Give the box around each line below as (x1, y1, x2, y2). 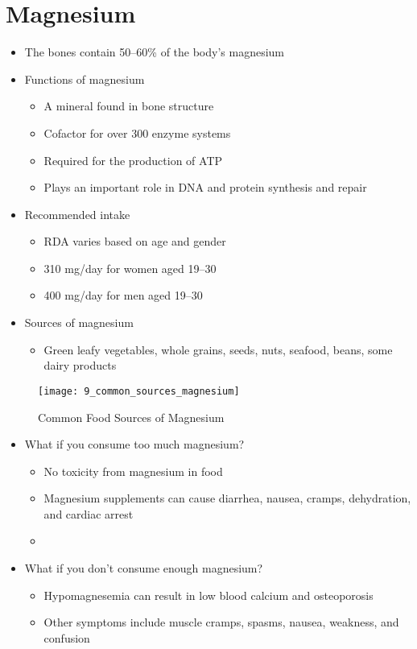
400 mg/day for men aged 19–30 (43, 287, 203, 304)
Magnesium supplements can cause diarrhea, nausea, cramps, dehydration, (43, 490, 411, 506)
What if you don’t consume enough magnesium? (24, 560, 263, 577)
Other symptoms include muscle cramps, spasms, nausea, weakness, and (43, 614, 399, 630)
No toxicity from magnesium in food (43, 462, 223, 479)
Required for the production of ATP (43, 151, 223, 168)
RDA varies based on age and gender (43, 233, 226, 250)
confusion (43, 629, 90, 646)
